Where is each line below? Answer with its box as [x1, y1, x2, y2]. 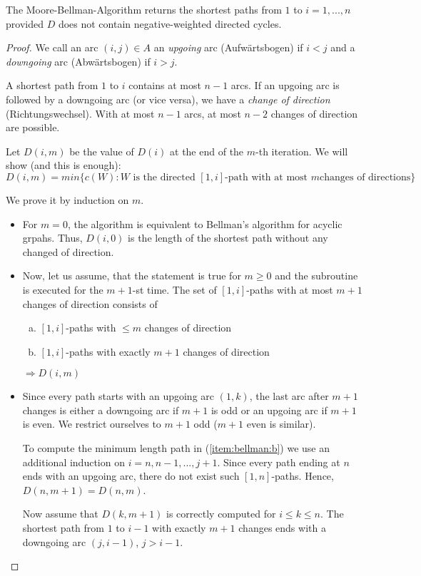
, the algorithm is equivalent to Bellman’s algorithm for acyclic [67, 216, 343, 231]
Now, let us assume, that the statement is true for [22, 268, 241, 283]
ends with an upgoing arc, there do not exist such [22, 468, 240, 483]
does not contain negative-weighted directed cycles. [58, 16, 282, 31]
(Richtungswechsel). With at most [6, 106, 155, 120]
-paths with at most [246, 282, 333, 297]
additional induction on [22, 454, 125, 469]
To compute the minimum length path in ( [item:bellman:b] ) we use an [22, 441, 330, 456]
